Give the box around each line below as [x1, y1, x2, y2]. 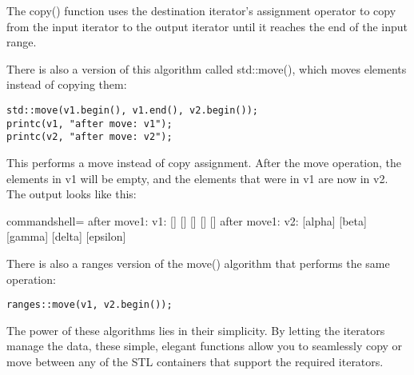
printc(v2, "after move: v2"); [6, 131, 173, 143]
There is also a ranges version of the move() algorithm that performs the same [6, 254, 390, 271]
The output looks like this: [6, 186, 137, 202]
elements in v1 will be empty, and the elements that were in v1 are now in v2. [6, 170, 388, 186]
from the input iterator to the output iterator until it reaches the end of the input [6, 18, 408, 34]
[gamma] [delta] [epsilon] [6, 228, 126, 245]
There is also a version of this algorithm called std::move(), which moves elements [6, 60, 407, 77]
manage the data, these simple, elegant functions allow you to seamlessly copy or [6, 337, 403, 354]
